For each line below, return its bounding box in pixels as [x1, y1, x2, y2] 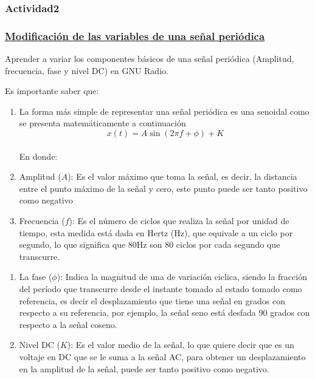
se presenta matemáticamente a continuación [19, 117, 186, 129]
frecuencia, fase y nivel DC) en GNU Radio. [5, 64, 168, 77]
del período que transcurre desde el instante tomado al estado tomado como [19, 282, 302, 295]
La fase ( [19, 270, 52, 283]
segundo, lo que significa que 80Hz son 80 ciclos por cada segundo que [19, 238, 280, 251]
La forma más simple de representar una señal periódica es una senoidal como [19, 104, 310, 117]
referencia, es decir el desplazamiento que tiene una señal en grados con [19, 294, 285, 307]
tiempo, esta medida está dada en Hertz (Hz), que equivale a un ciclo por [19, 226, 293, 239]
